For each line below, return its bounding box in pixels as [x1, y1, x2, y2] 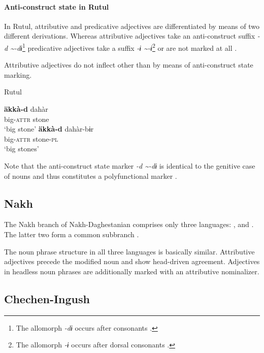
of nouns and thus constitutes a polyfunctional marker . [4, 170, 177, 181]
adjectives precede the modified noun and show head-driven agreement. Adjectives [4, 256, 260, 267]
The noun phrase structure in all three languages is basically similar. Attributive [4, 246, 255, 256]
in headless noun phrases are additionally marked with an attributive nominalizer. [4, 266, 259, 276]
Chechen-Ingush [4, 291, 90, 306]
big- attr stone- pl [4, 133, 58, 144]
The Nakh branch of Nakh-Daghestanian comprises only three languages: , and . [4, 219, 254, 230]
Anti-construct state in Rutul [4, 1, 109, 12]
